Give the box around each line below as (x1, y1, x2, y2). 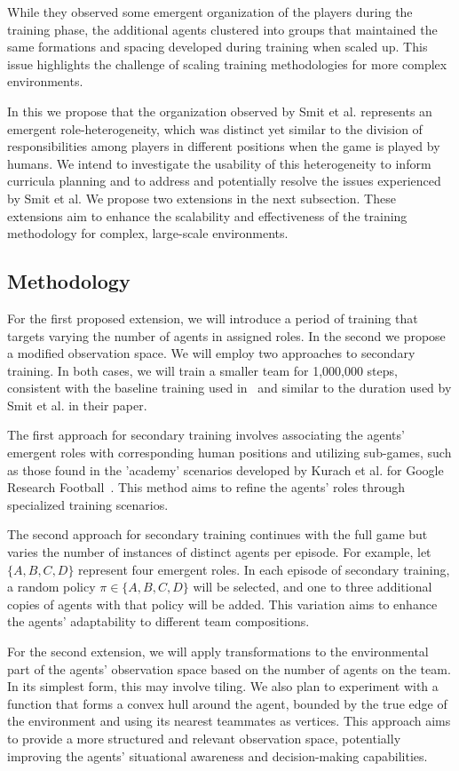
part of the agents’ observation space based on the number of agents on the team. (7, 659, 451, 678)
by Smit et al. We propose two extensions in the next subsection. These (7, 188, 396, 207)
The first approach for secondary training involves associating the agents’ (7, 425, 405, 444)
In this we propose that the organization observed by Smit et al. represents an (7, 101, 432, 120)
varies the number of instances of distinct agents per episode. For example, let (7, 543, 431, 561)
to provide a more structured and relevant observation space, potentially (7, 728, 401, 747)
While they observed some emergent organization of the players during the (7, 3, 413, 20)
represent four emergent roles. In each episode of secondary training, (78, 560, 450, 578)
